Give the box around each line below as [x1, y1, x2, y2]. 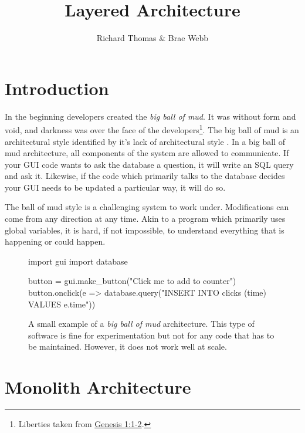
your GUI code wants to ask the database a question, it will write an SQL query [5, 158, 294, 170]
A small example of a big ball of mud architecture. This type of [28, 317, 255, 330]
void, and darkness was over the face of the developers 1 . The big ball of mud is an [5, 122, 299, 136]
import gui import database [28, 255, 128, 267]
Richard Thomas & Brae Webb [96, 32, 209, 44]
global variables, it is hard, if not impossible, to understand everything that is [5, 224, 284, 236]
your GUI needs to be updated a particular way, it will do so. [5, 181, 226, 193]
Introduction [5, 76, 109, 100]
